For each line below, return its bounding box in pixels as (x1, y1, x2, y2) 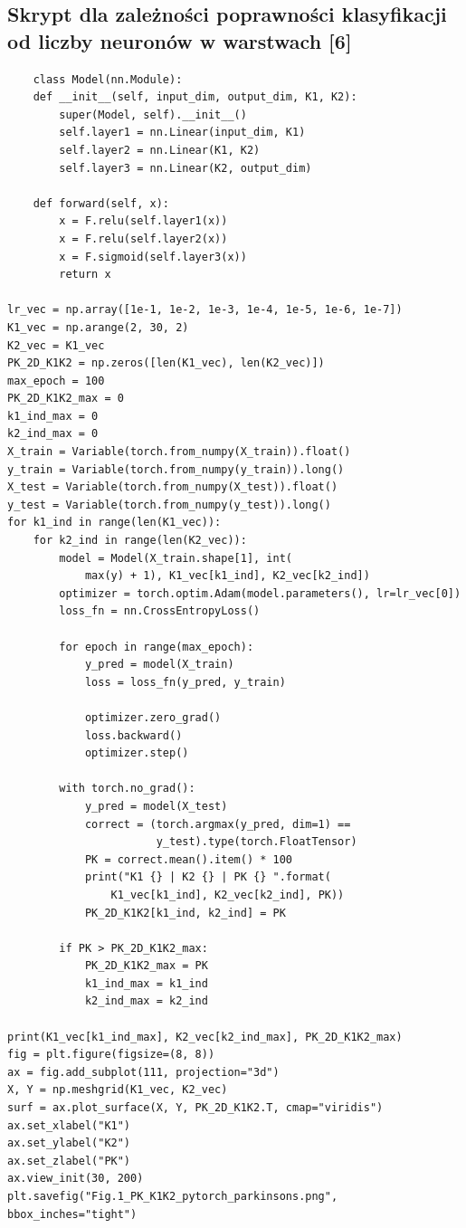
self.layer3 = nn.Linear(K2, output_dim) (59, 161, 312, 175)
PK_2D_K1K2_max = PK (84, 959, 208, 973)
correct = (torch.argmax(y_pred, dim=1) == (84, 817, 351, 831)
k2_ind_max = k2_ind (84, 995, 208, 1008)
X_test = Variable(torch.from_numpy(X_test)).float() (7, 481, 338, 494)
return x (59, 268, 111, 281)
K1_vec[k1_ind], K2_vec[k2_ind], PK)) (110, 888, 345, 901)
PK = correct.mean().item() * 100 (84, 852, 292, 866)
